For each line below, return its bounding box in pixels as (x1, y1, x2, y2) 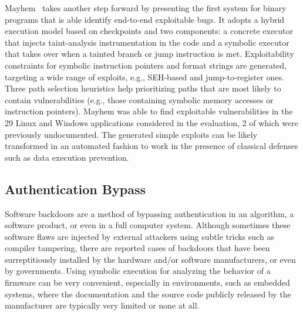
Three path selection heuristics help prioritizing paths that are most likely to (5, 82, 281, 94)
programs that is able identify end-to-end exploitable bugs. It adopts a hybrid (5, 13, 285, 25)
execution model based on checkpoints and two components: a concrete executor (5, 25, 294, 37)
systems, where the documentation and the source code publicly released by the (5, 287, 291, 300)
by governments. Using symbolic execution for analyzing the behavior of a (5, 265, 271, 277)
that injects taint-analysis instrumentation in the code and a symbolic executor (5, 36, 289, 48)
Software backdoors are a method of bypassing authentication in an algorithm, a (5, 207, 294, 219)
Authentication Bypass (5, 179, 146, 198)
